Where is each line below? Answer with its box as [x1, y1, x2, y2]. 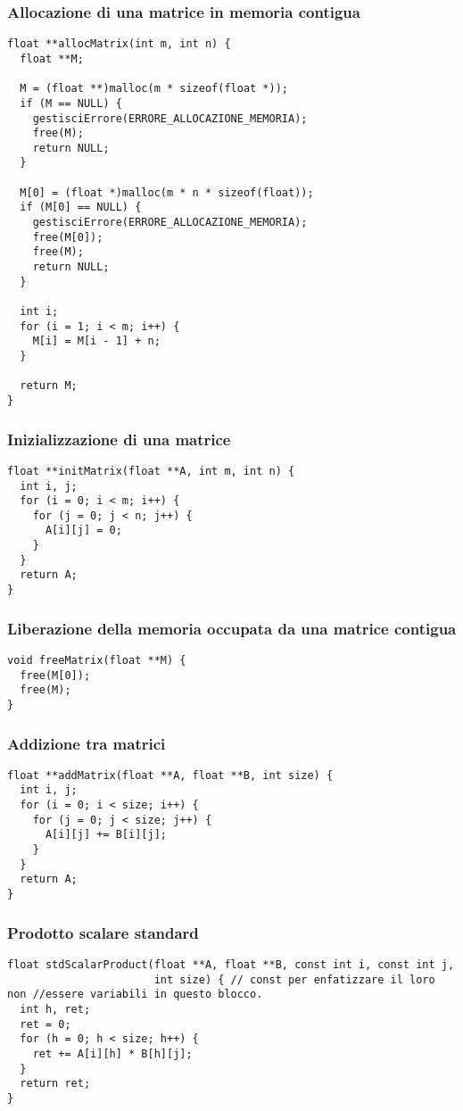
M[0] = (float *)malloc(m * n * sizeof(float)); [20, 186, 314, 199]
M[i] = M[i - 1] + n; [32, 335, 161, 348]
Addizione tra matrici [7, 732, 166, 754]
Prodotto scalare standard [7, 921, 199, 943]
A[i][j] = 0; [45, 524, 122, 537]
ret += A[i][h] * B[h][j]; [32, 1047, 193, 1060]
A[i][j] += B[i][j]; [45, 828, 167, 842]
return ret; [20, 1077, 91, 1090]
